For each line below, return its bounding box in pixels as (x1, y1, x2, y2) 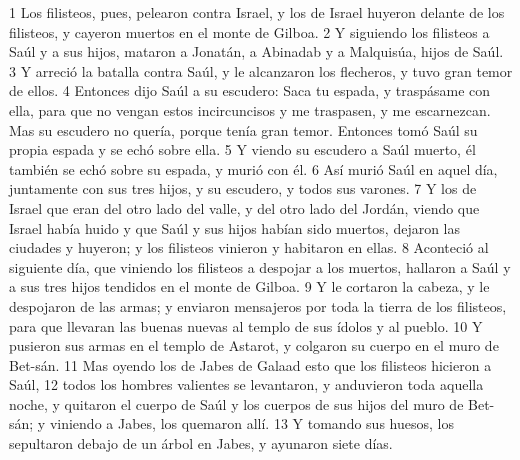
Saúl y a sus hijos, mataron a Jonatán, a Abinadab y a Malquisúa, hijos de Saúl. (9, 41, 504, 62)
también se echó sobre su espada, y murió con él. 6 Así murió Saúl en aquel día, (9, 158, 498, 179)
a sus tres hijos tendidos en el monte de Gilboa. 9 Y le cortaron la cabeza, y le (9, 276, 490, 297)
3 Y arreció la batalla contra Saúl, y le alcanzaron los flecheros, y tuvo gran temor (9, 60, 513, 81)
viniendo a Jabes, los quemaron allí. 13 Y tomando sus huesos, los (49, 413, 454, 434)
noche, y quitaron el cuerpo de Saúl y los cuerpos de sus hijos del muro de (9, 393, 464, 414)
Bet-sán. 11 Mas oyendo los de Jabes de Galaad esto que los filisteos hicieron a (9, 354, 492, 375)
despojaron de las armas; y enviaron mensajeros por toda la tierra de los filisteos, (9, 295, 507, 316)
